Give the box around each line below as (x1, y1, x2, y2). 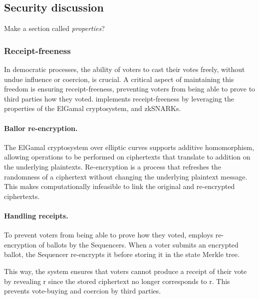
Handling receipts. (4, 210, 68, 220)
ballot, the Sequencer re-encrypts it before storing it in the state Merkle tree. (4, 249, 240, 259)
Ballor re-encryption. (4, 122, 78, 133)
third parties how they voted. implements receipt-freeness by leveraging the (4, 93, 234, 103)
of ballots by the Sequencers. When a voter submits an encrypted (38, 239, 239, 249)
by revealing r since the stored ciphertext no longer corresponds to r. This (4, 275, 230, 286)
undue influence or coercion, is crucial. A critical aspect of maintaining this (4, 73, 234, 84)
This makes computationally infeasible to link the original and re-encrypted (4, 181, 235, 191)
